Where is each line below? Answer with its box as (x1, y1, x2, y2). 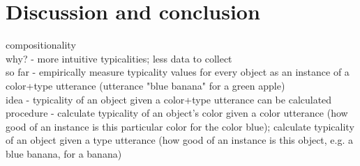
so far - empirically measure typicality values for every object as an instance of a (6, 65, 350, 79)
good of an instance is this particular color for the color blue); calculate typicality (6, 119, 354, 133)
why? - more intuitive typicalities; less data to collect (6, 51, 232, 65)
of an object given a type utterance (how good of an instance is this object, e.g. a (6, 133, 354, 147)
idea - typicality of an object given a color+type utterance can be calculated (6, 92, 332, 106)
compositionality (6, 38, 76, 52)
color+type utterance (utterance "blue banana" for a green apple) (6, 78, 285, 92)
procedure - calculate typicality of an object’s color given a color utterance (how (6, 106, 348, 120)
